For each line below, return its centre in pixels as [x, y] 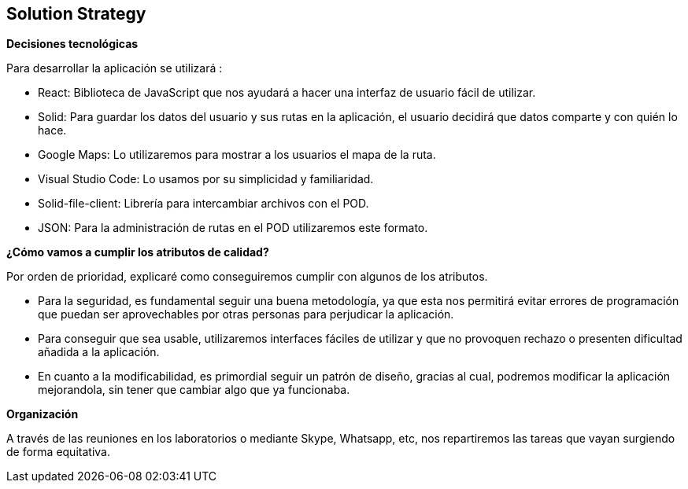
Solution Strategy [76, 14]
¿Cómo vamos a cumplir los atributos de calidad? [138, 252]
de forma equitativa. [58, 452]
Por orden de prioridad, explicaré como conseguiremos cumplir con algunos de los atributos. [247, 277]
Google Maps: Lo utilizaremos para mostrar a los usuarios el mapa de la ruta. [237, 155]
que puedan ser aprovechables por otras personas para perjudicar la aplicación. [246, 314]
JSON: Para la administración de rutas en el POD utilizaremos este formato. [233, 228]
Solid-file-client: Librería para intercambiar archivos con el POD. [203, 204]
